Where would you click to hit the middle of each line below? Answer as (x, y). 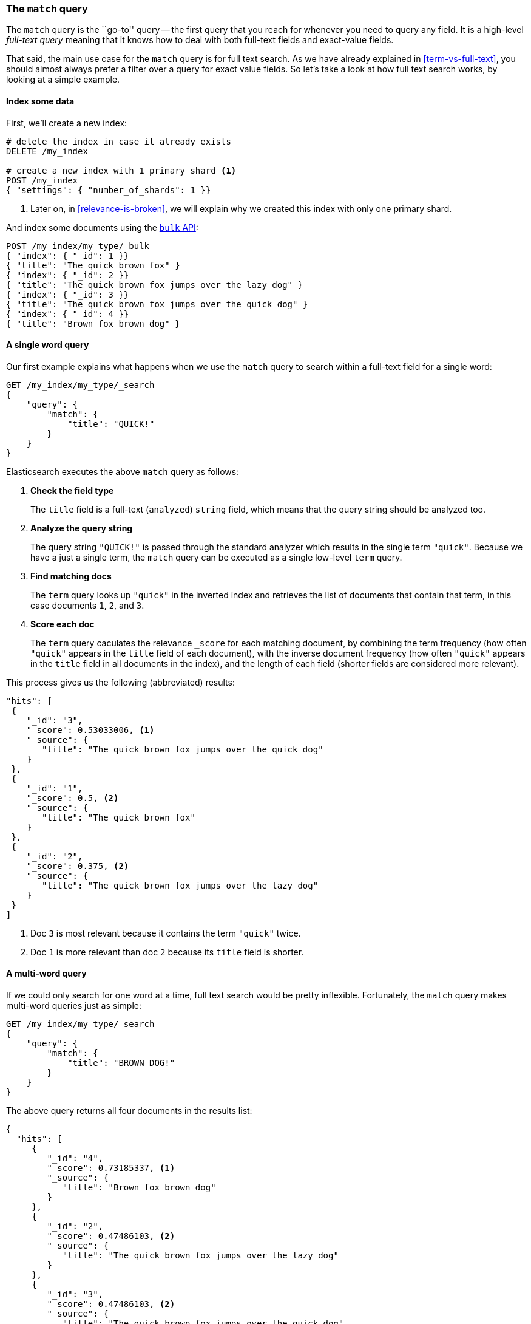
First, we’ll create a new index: (67, 123)
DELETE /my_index (47, 151)
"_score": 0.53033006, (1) (90, 730)
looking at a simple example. (63, 80)
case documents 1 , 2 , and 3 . (87, 605)
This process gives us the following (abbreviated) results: (120, 682)
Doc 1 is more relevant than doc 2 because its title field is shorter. (167, 952)
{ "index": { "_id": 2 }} (68, 275)
